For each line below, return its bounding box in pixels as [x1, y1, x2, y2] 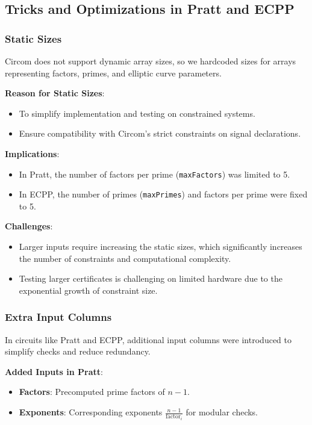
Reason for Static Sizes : [5, 87, 105, 99]
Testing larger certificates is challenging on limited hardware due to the [19, 272, 282, 285]
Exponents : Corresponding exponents [19, 406, 163, 418]
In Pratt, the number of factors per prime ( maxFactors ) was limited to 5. [19, 167, 290, 180]
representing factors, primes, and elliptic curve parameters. [5, 66, 222, 79]
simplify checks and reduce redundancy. [5, 345, 151, 358]
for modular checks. [186, 406, 258, 418]
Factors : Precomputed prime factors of [19, 385, 165, 398]
